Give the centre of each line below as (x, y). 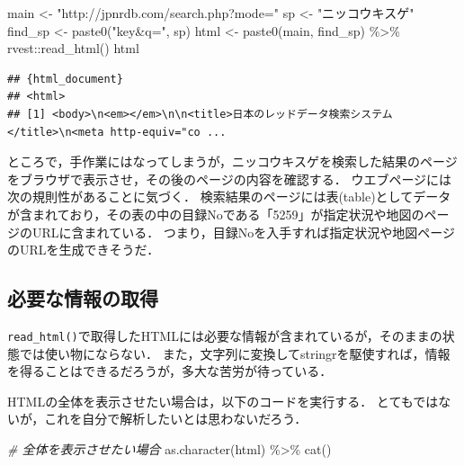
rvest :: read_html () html (73, 48)
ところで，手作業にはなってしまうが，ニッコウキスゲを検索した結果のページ (232, 161)
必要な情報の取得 (83, 298)
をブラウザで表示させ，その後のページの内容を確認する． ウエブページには (230, 179)
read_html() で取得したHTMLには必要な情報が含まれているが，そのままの (225, 335)
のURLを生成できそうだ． (84, 250)
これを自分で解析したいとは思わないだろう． (176, 419)
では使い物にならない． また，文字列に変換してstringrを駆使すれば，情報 (235, 353)
